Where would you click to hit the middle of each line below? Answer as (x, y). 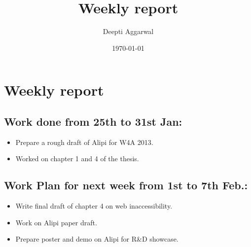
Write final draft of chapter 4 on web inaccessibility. (94, 206)
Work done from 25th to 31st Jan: (93, 121)
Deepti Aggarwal (128, 31)
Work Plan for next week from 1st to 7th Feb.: (126, 185)
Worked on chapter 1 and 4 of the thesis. (77, 159)
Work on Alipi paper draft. (56, 222)
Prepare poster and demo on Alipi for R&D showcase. (97, 239)
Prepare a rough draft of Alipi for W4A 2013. (84, 142)
